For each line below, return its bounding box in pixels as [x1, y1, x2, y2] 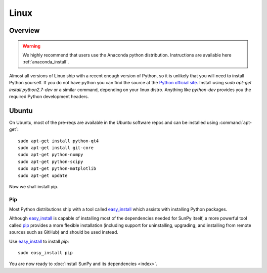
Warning [22, 43, 41, 49]
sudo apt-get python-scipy [18, 159, 84, 164]
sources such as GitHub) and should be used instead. [9, 229, 119, 235]
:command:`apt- [219, 119, 252, 125]
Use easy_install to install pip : [9, 238, 69, 244]
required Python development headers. [9, 93, 89, 99]
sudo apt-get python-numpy [18, 152, 84, 158]
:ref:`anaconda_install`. [22, 59, 69, 65]
